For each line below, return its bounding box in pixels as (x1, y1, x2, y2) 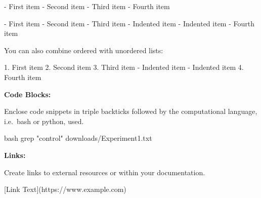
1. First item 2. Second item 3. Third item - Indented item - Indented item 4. (4, 62, 244, 72)
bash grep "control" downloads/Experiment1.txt (4, 133, 152, 143)
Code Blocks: (4, 89, 51, 99)
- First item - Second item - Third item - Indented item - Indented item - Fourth (4, 18, 255, 28)
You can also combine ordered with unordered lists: (4, 45, 163, 55)
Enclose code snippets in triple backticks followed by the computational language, (4, 106, 257, 116)
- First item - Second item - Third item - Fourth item (4, 1, 170, 11)
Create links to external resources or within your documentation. (4, 167, 205, 177)
